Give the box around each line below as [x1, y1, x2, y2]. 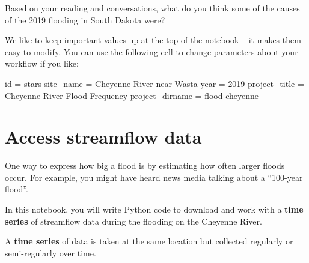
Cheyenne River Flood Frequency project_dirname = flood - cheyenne [5, 89, 259, 101]
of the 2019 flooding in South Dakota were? [5, 13, 165, 26]
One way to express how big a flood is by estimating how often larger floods [5, 159, 285, 172]
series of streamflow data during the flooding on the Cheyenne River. [5, 214, 262, 227]
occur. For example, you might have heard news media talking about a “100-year [5, 171, 303, 183]
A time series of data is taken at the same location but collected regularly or [5, 235, 293, 247]
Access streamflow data [5, 124, 202, 149]
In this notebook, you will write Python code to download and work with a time [5, 203, 304, 216]
